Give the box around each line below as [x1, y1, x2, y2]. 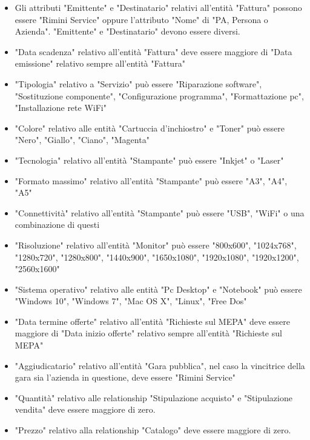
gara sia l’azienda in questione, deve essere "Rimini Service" [15, 371, 236, 384]
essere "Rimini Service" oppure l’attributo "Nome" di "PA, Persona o [15, 13, 268, 25]
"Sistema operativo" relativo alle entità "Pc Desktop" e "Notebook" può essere [15, 282, 302, 295]
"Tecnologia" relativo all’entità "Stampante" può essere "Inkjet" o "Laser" [15, 153, 284, 166]
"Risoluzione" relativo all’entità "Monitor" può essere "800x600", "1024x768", [15, 238, 297, 251]
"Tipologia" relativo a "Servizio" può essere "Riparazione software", [15, 77, 262, 90]
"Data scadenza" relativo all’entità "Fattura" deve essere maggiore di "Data [15, 45, 292, 58]
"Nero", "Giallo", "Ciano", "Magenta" [15, 133, 150, 146]
